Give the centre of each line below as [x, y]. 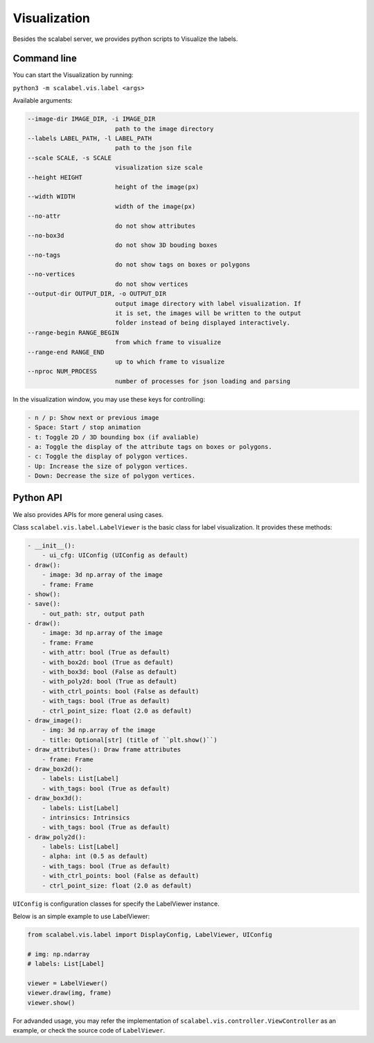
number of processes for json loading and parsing [203, 381]
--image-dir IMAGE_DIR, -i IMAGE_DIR [91, 119]
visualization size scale [159, 168]
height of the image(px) [157, 187]
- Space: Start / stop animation [84, 427]
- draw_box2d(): [55, 769]
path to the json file [153, 148]
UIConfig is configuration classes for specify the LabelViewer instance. [116, 904]
